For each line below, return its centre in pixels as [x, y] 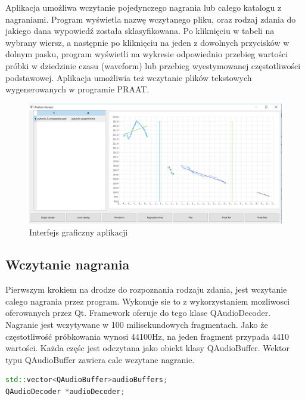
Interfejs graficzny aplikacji [79, 232]
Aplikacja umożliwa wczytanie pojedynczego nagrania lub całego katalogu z [144, 7]
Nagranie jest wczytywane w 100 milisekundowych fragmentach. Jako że [137, 324]
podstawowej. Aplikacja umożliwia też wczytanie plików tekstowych [129, 77]
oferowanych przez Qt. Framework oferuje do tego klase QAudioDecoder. [138, 313]
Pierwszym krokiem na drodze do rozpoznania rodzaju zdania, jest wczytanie [146, 289]
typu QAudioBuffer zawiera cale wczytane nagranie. [100, 359]
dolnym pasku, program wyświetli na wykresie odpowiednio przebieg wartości [147, 54]
